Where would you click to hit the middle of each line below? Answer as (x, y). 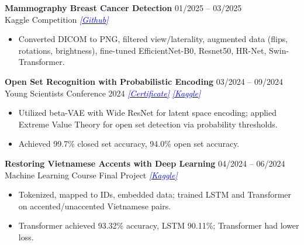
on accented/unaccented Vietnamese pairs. (95, 206)
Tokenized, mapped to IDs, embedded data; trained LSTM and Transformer (155, 194)
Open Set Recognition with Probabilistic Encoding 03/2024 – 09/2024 (144, 81)
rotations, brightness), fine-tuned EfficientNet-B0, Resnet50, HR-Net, (142, 50)
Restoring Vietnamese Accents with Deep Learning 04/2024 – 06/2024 (145, 163)
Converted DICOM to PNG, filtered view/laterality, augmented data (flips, (153, 39)
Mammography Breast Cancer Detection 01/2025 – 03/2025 (123, 8)
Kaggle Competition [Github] (57, 19)
